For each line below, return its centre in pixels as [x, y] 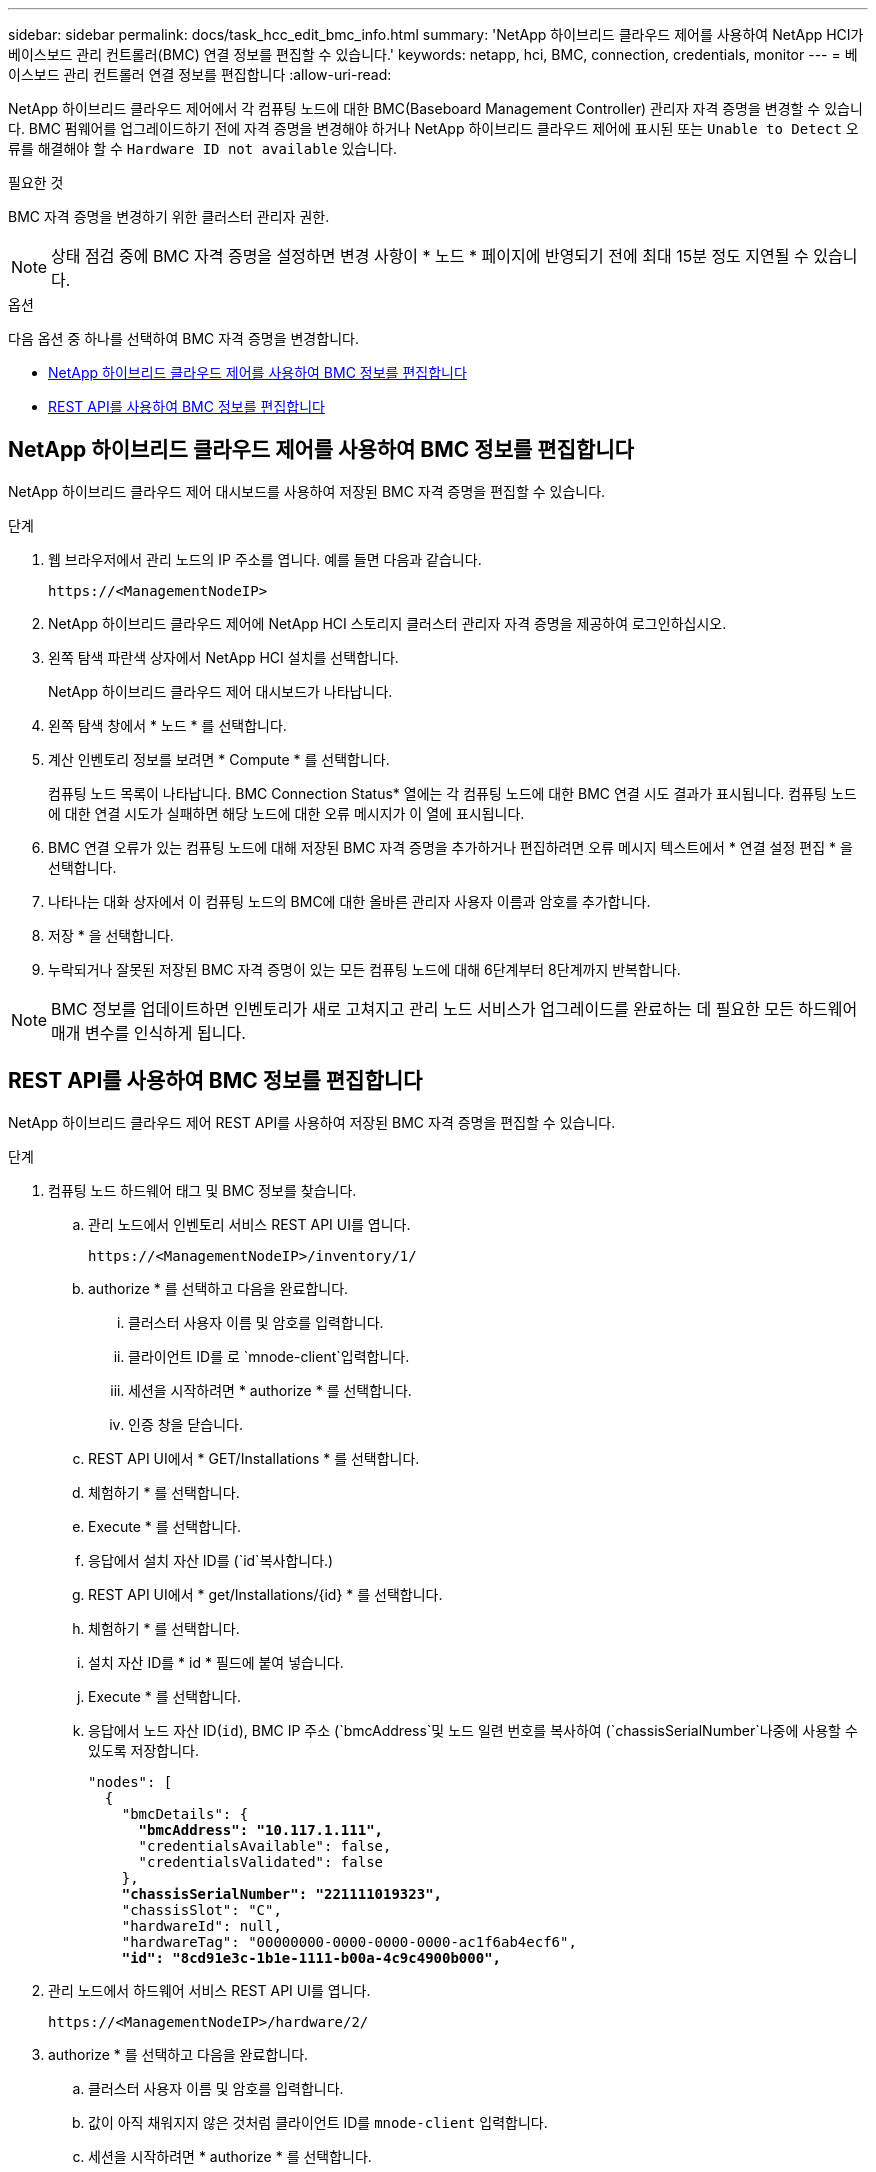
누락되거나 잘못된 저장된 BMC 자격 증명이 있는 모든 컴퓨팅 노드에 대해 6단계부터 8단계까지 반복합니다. [364, 969]
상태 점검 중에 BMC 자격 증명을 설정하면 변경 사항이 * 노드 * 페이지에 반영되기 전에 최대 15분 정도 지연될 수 [430, 256]
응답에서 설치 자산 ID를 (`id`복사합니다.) [211, 1560]
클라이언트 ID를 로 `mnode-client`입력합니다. [269, 1356]
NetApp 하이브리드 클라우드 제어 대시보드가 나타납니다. [220, 691]
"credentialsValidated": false [261, 1861]
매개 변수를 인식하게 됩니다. [148, 1032]
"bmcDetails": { [185, 1813]
